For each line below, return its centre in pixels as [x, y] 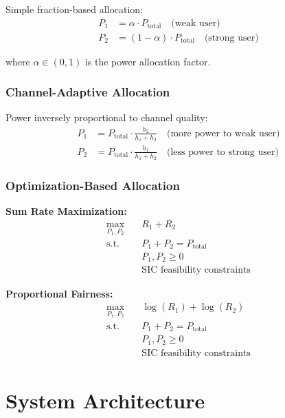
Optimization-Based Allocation [93, 185]
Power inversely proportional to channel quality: [107, 117]
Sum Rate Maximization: [66, 211]
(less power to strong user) [223, 152]
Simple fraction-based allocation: [75, 9]
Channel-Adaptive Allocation [88, 92]
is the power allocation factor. [148, 61]
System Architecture [105, 400]
